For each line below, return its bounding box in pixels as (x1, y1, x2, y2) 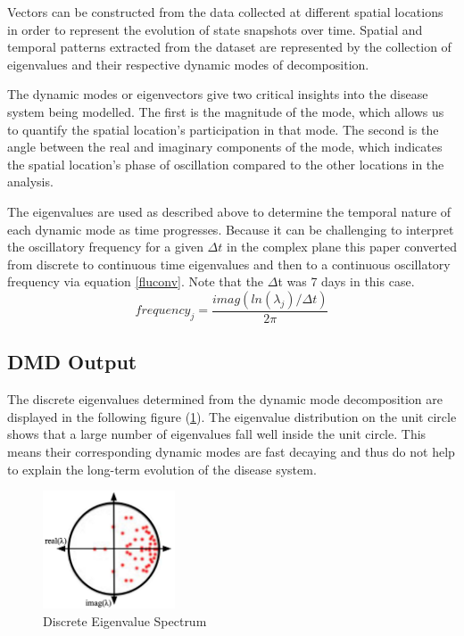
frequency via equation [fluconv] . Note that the (7, 272, 264, 291)
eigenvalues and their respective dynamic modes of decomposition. (7, 54, 369, 73)
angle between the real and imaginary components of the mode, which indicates (7, 137, 443, 156)
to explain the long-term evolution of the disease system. (7, 459, 317, 478)
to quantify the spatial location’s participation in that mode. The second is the (7, 120, 439, 138)
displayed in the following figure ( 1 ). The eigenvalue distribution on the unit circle (7, 407, 457, 425)
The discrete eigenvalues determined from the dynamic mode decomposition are (7, 390, 443, 409)
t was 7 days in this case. (278, 272, 415, 291)
